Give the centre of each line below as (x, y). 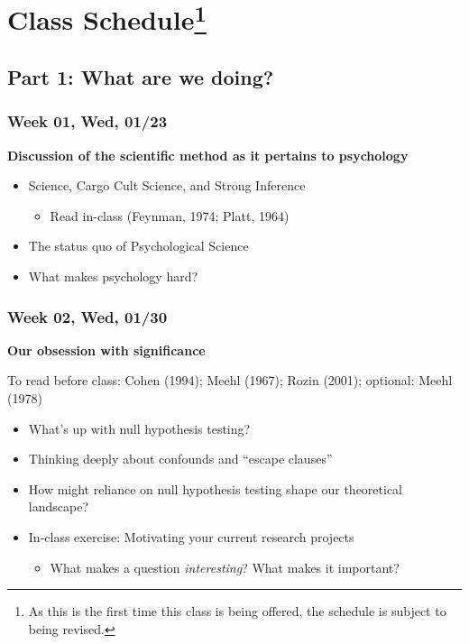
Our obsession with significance (106, 350)
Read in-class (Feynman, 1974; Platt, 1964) (170, 215)
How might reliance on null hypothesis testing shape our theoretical (215, 488)
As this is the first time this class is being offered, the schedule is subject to (237, 611)
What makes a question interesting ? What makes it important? (225, 567)
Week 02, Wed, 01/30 (87, 316)
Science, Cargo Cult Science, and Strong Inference (167, 185)
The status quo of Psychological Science (138, 246)
